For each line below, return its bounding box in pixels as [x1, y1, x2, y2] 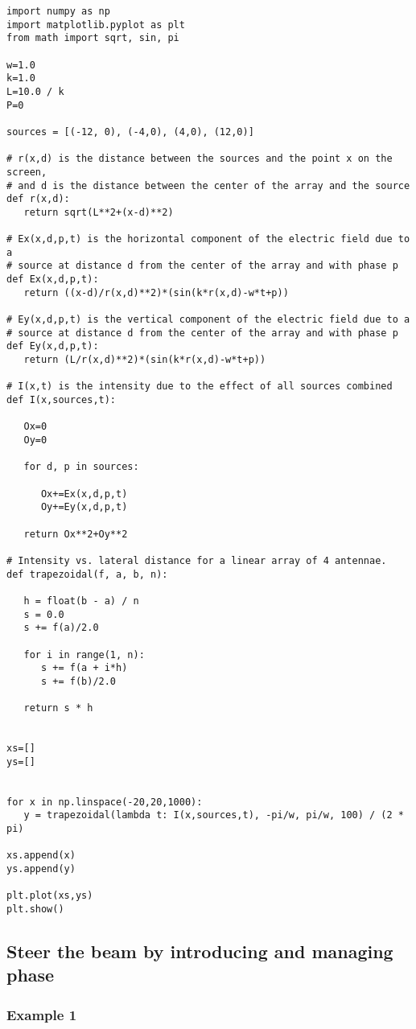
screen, [6, 166, 47, 178]
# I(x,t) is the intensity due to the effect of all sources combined [6, 381, 393, 393]
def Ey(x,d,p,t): [6, 340, 99, 352]
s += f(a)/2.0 [23, 622, 99, 634]
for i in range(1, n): [23, 648, 145, 661]
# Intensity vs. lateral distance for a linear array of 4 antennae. [6, 554, 387, 566]
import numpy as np [6, 6, 110, 17]
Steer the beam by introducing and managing [6, 939, 393, 964]
